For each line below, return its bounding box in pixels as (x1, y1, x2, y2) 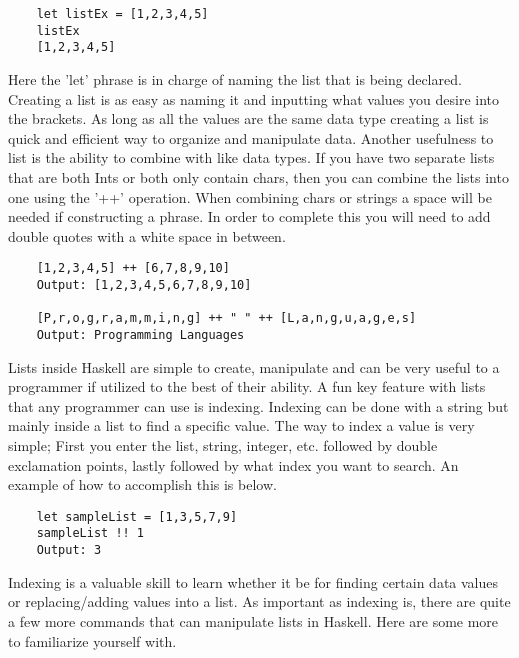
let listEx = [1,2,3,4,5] (36, 7, 209, 21)
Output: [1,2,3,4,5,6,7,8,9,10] (36, 277, 252, 292)
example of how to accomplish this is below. (8, 474, 277, 495)
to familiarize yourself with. (8, 630, 177, 651)
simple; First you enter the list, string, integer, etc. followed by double (8, 434, 438, 455)
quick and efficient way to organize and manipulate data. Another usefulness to (8, 127, 494, 148)
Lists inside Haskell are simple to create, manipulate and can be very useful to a (8, 356, 500, 377)
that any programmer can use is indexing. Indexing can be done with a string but (8, 395, 509, 416)
